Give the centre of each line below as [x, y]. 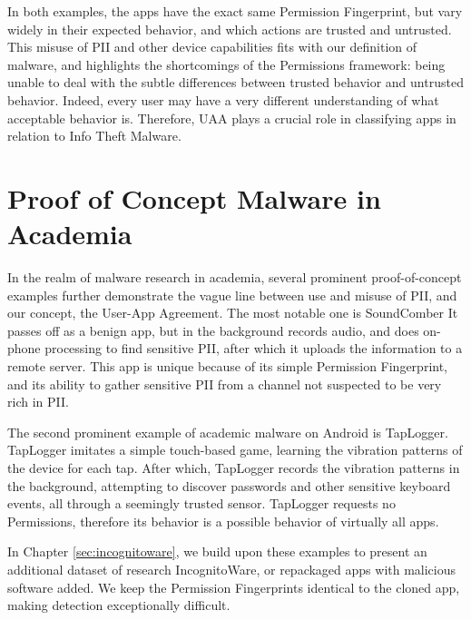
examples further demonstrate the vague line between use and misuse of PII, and [232, 295]
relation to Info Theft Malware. [94, 136]
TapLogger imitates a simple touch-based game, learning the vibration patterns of [235, 450]
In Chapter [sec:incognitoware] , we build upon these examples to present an [217, 551]
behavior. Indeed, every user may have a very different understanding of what [223, 99]
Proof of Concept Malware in [194, 197]
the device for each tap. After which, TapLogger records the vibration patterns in [234, 467]
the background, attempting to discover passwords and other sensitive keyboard [229, 485]
